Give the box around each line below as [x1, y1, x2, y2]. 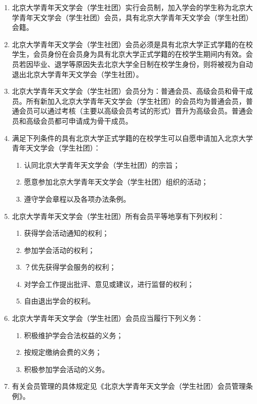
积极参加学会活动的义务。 [24, 363, 109, 374]
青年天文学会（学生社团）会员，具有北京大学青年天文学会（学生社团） [19, 12, 253, 22]
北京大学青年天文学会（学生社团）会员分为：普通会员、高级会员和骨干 [12, 86, 246, 96]
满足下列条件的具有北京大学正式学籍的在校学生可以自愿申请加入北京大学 [12, 132, 253, 143]
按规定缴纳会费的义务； [24, 347, 102, 357]
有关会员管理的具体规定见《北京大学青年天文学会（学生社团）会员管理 [12, 381, 246, 391]
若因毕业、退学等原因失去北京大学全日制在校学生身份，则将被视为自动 [19, 58, 253, 69]
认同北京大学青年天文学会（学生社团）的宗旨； [24, 159, 180, 170]
